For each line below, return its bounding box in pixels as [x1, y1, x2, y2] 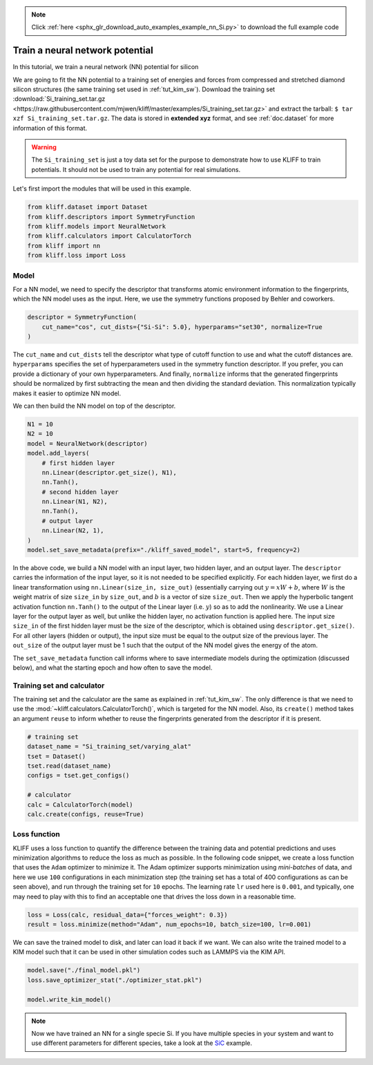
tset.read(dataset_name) [27, 762, 112, 770]
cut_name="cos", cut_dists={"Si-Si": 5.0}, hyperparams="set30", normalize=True [41, 323, 323, 331]
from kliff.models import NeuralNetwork [27, 222, 166, 230]
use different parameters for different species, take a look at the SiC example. [31, 1039, 252, 1047]
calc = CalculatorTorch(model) [27, 800, 134, 809]
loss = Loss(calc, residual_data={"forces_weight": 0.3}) [27, 911, 228, 918]
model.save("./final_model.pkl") [27, 966, 141, 974]
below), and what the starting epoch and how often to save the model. [12, 663, 213, 672]
